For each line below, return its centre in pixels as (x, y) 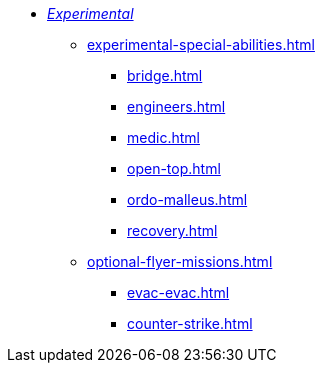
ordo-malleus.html (187, 199)
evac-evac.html (178, 292)
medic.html (163, 137)
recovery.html (172, 230)
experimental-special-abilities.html (201, 44)
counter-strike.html (190, 323)
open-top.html (174, 168)
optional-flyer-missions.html (180, 261)
